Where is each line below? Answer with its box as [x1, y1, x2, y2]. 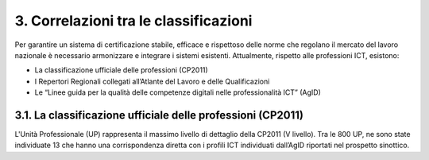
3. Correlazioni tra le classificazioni [14, 12, 253, 29]
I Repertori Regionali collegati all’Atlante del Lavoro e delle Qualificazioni [34, 76, 270, 86]
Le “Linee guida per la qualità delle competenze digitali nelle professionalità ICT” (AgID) [34, 88, 322, 97]
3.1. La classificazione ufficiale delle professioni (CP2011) [14, 108, 303, 122]
